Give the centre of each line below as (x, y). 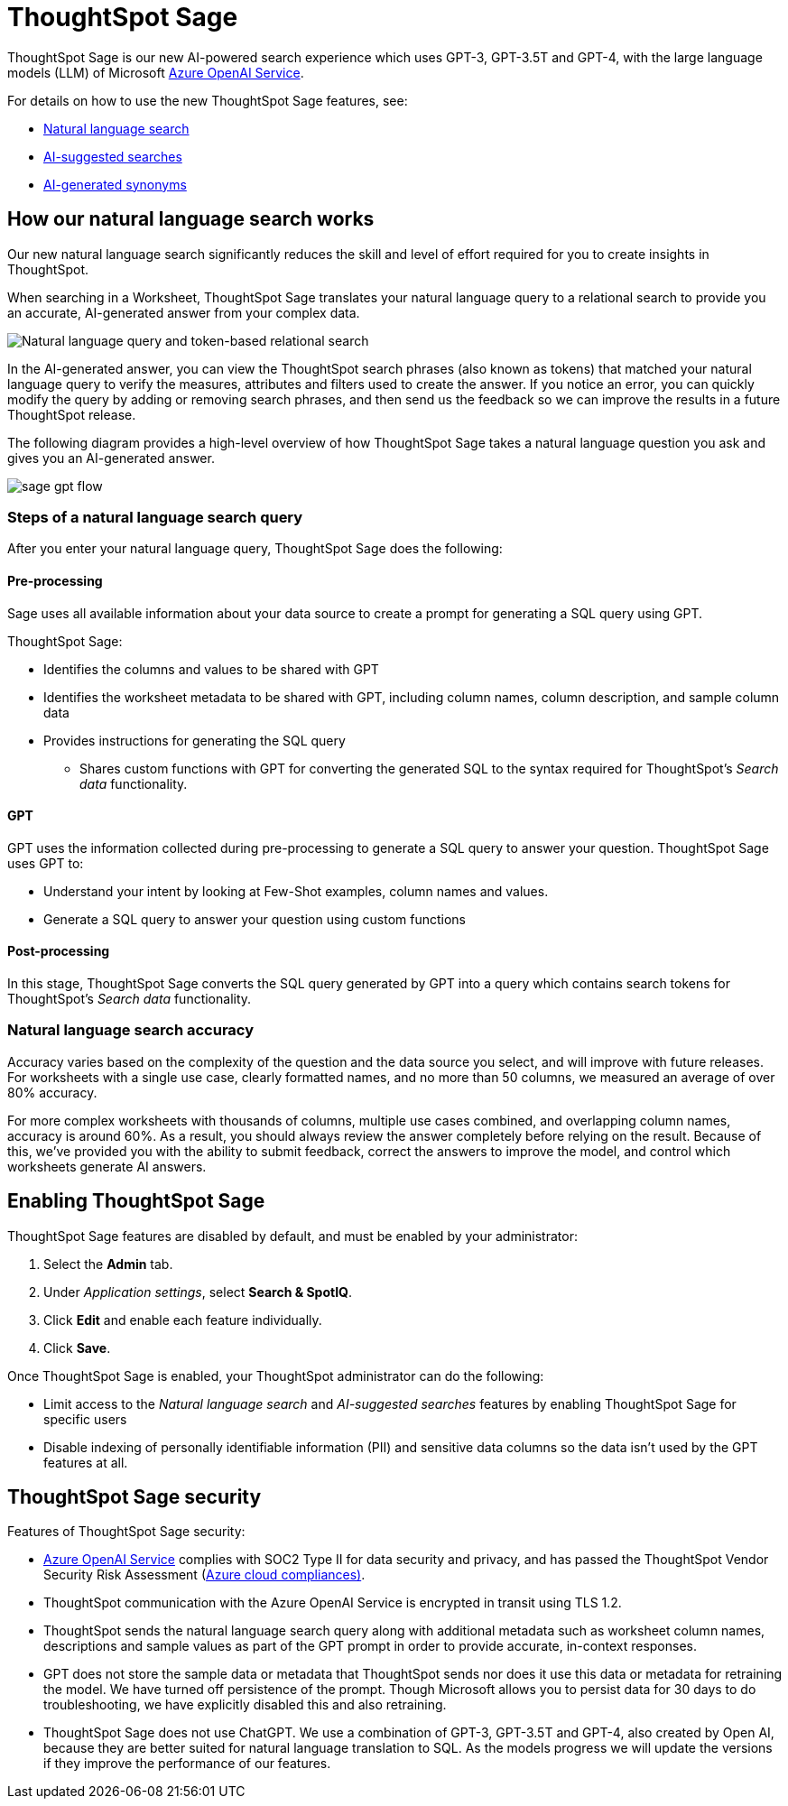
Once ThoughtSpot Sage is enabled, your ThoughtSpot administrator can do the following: (276, 1375)
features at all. (86, 1462)
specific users (85, 1419)
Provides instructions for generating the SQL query (195, 740)
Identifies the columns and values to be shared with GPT (211, 669)
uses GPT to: (46, 863)
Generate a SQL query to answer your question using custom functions (255, 919)
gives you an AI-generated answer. (111, 458)
